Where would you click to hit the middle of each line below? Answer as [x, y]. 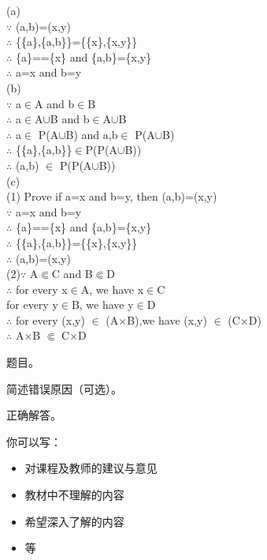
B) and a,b [92, 134]
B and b [70, 119]
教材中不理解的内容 [74, 495]
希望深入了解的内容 [74, 521]
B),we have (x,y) [167, 319]
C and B [72, 274]
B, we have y [102, 304]
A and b [55, 103]
